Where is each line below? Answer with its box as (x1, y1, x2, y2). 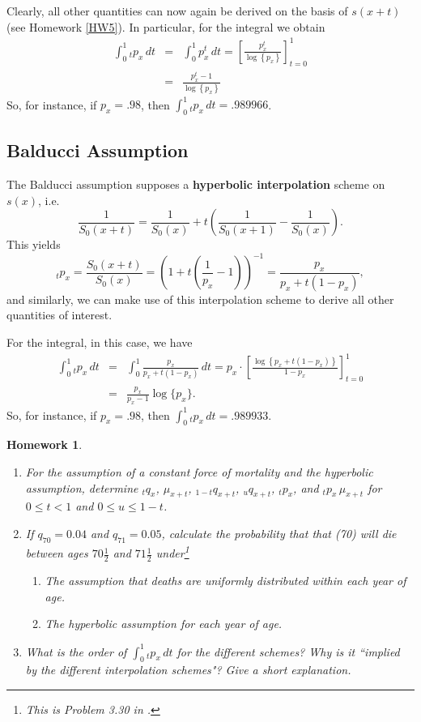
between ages (25, 545, 88, 562)
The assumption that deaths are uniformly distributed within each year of (45, 572, 406, 589)
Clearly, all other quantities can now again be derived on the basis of (6, 2, 348, 19)
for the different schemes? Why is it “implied (176, 643, 400, 660)
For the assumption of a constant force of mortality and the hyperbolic (25, 463, 373, 480)
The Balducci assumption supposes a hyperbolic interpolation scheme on (6, 176, 385, 193)
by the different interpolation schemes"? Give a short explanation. (25, 661, 351, 678)
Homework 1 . (6, 436, 83, 453)
